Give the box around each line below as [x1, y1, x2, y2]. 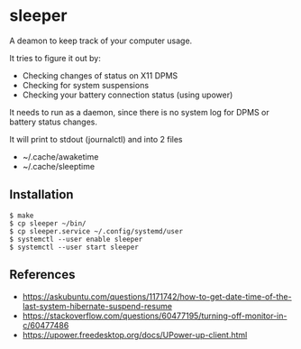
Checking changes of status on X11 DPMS [22, 69, 178, 81]
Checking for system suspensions [22, 79, 150, 90]
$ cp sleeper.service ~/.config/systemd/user [9, 226, 183, 235]
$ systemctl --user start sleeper [9, 243, 140, 252]
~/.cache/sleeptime [22, 161, 96, 171]
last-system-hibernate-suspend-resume [22, 300, 173, 311]
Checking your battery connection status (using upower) [22, 89, 233, 100]
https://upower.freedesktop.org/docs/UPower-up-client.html [22, 329, 248, 340]
